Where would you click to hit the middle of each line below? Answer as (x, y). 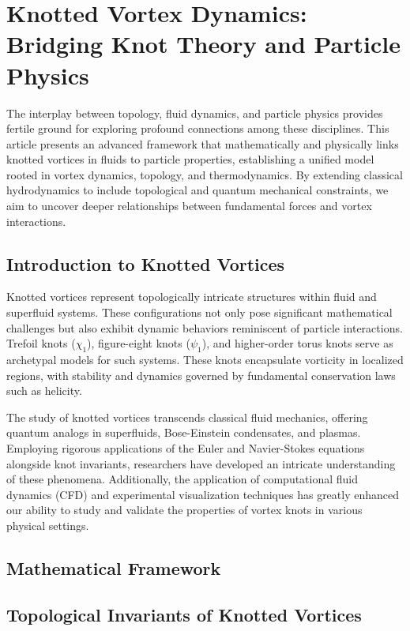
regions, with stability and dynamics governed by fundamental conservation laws (201, 375)
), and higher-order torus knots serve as (297, 343)
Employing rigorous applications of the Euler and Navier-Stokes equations (186, 448)
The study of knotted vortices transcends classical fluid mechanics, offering (187, 417)
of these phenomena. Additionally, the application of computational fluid (182, 479)
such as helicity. (44, 391)
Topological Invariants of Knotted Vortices (184, 614)
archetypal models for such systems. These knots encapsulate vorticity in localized (205, 360)
